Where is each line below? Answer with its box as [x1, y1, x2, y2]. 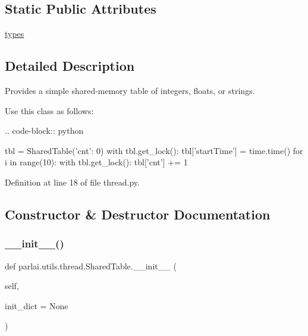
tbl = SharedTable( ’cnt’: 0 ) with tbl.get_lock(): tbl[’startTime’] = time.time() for [5, 144, 303, 156]
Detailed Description [5, 56, 135, 75]
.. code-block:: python [5, 124, 84, 137]
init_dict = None [5, 299, 68, 312]
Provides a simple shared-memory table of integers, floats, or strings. [5, 84, 255, 96]
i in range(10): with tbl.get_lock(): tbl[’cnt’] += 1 [5, 156, 188, 168]
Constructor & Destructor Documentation [5, 205, 271, 223]
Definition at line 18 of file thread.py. [5, 175, 140, 188]
